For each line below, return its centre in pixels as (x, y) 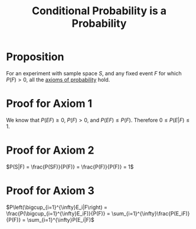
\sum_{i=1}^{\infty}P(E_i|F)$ (61, 220)
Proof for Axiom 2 (50, 150)
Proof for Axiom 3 (50, 190)
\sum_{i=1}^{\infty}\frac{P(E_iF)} (151, 213)
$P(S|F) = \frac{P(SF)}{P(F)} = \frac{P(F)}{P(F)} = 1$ (70, 167)
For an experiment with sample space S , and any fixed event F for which (94, 73)
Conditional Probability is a (99, 11)
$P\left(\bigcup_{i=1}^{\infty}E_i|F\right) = (57, 207)
